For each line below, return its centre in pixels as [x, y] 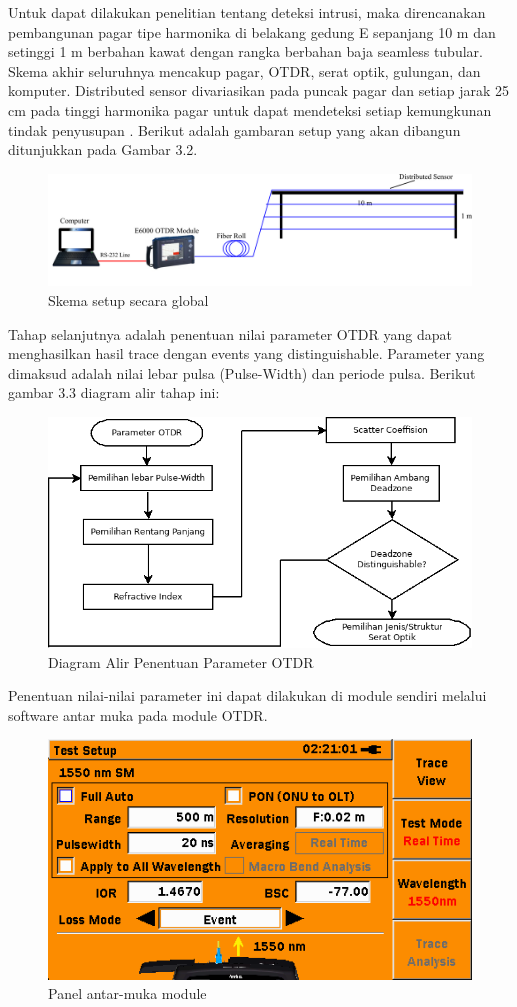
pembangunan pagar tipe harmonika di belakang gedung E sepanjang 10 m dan [252, 31]
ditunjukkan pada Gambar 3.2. [103, 149]
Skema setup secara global [128, 299]
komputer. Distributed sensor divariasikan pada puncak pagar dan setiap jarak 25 [258, 90]
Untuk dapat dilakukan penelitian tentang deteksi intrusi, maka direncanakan [247, 12]
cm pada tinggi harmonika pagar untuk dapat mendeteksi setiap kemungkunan [250, 109]
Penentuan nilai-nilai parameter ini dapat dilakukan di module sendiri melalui [247, 695]
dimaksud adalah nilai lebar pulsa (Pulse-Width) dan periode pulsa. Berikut [242, 372]
